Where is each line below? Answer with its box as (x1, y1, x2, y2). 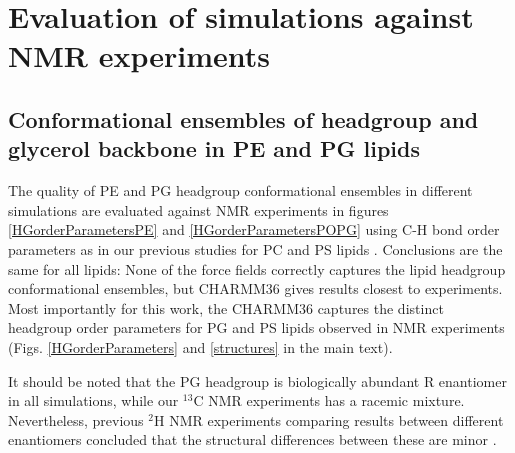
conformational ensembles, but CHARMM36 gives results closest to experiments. (8, 278, 503, 299)
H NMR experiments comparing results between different (153, 409, 504, 430)
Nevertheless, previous (8, 409, 144, 430)
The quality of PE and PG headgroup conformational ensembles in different (8, 180, 473, 201)
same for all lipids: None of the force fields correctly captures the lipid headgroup (8, 258, 506, 279)
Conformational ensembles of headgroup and (8, 103, 479, 134)
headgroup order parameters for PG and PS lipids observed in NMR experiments (8, 317, 505, 338)
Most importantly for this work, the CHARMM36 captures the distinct (8, 297, 444, 318)
